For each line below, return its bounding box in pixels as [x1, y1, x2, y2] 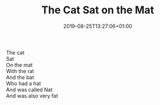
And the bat [6, 74, 34, 81]
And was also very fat [6, 92, 58, 99]
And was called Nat [6, 86, 53, 93]
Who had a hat [6, 79, 41, 87]
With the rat [6, 67, 34, 74]
